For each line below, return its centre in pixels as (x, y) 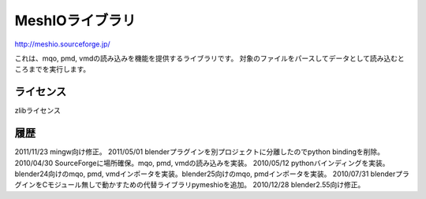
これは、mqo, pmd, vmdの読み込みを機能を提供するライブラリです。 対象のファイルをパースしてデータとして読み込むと (210, 58)
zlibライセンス (37, 111)
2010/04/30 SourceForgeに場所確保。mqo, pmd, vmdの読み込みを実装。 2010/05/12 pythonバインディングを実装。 (202, 163)
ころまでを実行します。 (52, 69)
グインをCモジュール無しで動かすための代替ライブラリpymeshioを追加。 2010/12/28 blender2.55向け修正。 (190, 185)
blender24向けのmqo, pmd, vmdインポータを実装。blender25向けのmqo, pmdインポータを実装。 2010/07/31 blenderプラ (212, 174)
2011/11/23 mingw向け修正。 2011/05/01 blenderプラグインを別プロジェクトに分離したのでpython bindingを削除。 (200, 152)
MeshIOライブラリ (75, 20)
